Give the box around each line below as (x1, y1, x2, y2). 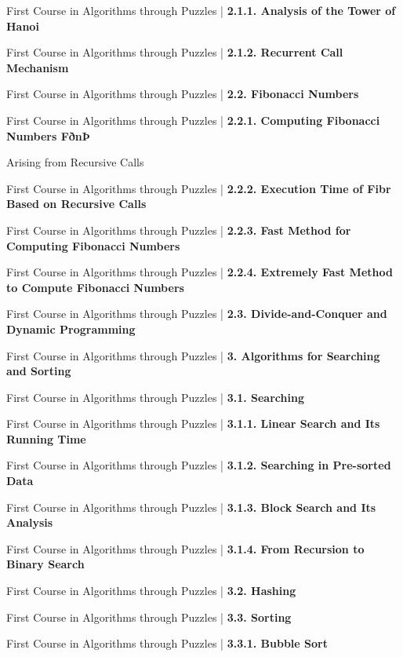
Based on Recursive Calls (6, 195, 147, 212)
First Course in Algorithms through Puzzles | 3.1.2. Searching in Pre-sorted (6, 457, 391, 473)
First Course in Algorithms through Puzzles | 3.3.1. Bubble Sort (6, 635, 328, 652)
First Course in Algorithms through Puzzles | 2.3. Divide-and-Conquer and (6, 305, 387, 322)
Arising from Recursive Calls (6, 154, 144, 170)
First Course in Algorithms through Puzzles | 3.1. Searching (6, 389, 304, 405)
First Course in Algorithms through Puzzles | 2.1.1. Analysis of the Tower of (6, 2, 396, 18)
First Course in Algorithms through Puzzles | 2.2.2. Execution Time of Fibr (6, 180, 391, 196)
